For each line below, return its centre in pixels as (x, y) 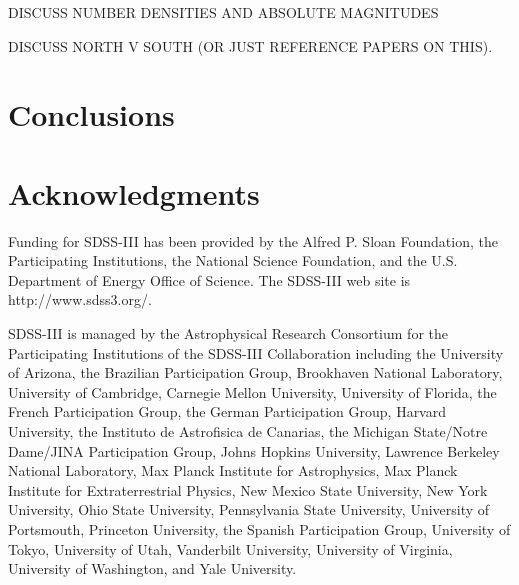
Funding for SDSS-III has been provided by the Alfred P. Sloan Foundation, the (253, 240)
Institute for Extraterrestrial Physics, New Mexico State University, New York (248, 489)
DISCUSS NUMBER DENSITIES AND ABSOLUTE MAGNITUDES (223, 12)
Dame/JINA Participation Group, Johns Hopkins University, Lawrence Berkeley (254, 450)
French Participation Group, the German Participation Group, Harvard (227, 411)
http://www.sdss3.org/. (80, 299)
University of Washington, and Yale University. (152, 568)
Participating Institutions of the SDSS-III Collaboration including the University (256, 352)
